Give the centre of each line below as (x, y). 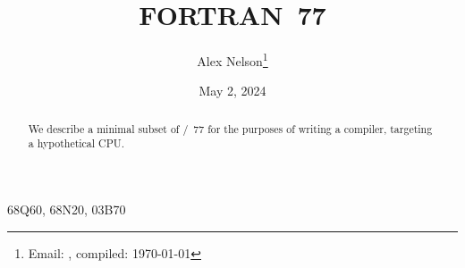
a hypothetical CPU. (76, 143)
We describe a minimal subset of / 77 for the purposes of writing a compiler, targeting (230, 128)
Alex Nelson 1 (232, 59)
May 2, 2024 (232, 91)
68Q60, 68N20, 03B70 (67, 209)
